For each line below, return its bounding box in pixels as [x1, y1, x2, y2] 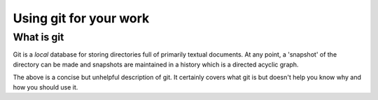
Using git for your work [13, 10, 150, 26]
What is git [13, 31, 64, 43]
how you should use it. [13, 83, 78, 91]
